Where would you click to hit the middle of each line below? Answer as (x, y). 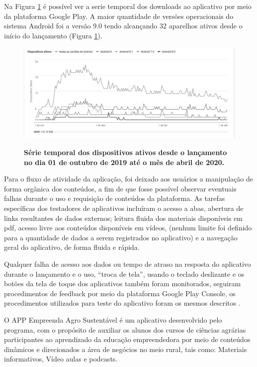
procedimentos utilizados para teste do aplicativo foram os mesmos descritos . (122, 303)
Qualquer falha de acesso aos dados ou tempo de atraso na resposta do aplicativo (128, 264)
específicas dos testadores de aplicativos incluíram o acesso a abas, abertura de (124, 208)
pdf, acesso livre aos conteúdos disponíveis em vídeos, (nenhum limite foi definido (128, 228)
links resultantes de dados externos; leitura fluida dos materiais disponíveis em (123, 218)
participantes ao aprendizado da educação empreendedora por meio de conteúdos (127, 339)
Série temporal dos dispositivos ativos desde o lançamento (126, 152)
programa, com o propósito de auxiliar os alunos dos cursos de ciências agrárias (125, 329)
